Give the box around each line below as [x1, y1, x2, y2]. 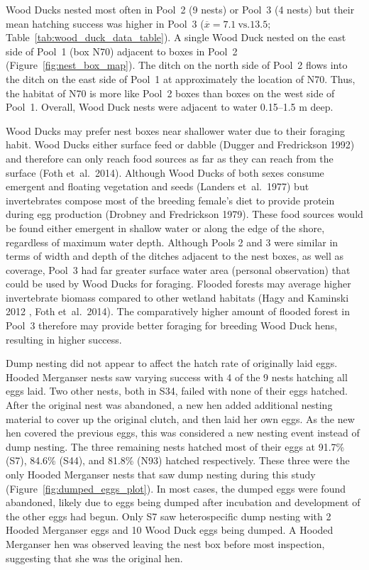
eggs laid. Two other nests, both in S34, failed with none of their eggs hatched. [6, 383, 348, 398]
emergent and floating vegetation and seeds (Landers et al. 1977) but [6, 179, 309, 194]
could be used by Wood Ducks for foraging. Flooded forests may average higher [6, 276, 351, 291]
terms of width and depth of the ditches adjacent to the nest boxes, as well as [6, 248, 344, 263]
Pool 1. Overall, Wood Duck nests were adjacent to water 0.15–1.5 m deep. [6, 99, 334, 114]
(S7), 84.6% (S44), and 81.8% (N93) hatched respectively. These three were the [6, 453, 350, 468]
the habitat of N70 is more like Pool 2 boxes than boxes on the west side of [6, 85, 335, 100]
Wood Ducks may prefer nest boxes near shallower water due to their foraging [6, 123, 345, 138]
